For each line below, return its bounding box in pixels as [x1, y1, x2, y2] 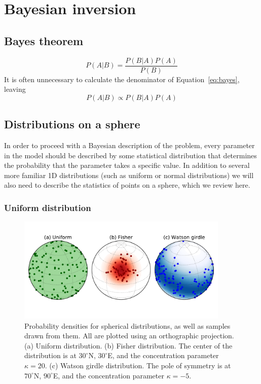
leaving [4, 84, 26, 94]
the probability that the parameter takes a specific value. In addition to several [4, 160, 250, 170]
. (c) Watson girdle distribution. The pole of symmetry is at [45, 360, 231, 370]
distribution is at [24, 350, 77, 361]
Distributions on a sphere [4, 116, 140, 132]
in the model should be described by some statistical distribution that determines [4, 150, 257, 160]
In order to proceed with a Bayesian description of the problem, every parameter [4, 140, 255, 151]
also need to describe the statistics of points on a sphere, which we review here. [4, 180, 250, 190]
